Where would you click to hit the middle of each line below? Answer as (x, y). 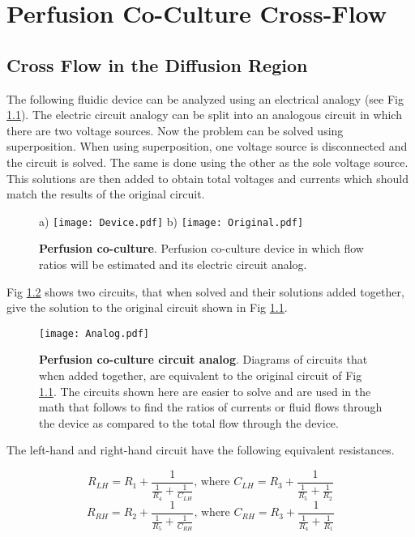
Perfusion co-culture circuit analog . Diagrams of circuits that (203, 359)
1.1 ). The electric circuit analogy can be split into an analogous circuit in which (204, 115)
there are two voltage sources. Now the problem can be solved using (175, 130)
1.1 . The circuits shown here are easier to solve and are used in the (205, 391)
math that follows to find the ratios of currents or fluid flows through (211, 407)
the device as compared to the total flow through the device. (189, 422)
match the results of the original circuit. (106, 194)
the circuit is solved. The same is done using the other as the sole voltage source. (207, 162)
